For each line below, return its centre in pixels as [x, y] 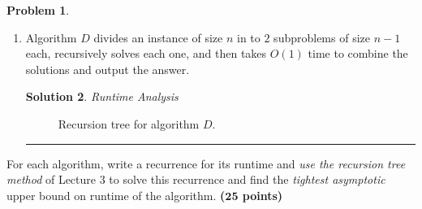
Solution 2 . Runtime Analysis [102, 96]
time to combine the [358, 53]
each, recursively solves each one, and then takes [146, 53]
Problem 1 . [38, 10]
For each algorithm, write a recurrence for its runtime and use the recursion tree [206, 163]
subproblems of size [322, 37]
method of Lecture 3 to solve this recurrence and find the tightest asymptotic [196, 179]
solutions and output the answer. [108, 69]
